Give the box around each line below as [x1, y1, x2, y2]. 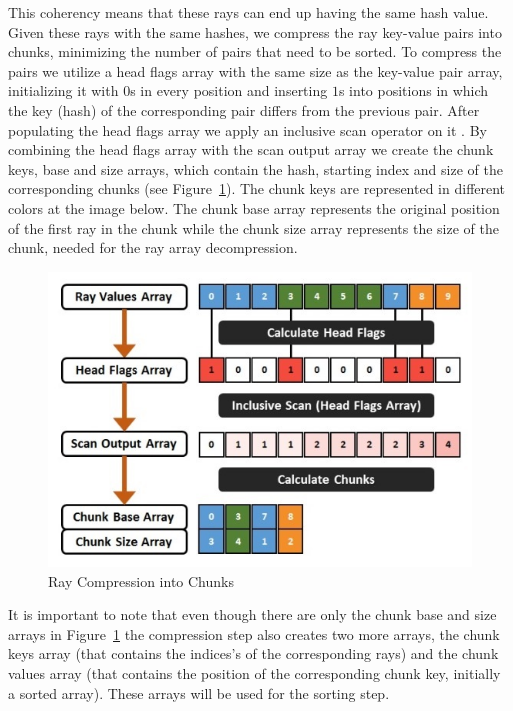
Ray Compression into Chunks [48, 570, 234, 591]
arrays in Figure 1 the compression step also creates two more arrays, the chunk [8, 623, 500, 644]
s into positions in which [338, 80, 489, 101]
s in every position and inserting [130, 80, 328, 101]
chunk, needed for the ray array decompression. [8, 237, 298, 258]
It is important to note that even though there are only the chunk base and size [8, 604, 497, 625]
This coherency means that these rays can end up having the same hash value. [8, 2, 489, 22]
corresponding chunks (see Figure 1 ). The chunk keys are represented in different [8, 178, 506, 199]
